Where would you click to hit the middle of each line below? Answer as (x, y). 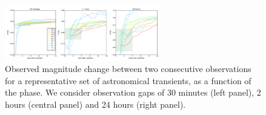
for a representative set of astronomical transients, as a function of (128, 80)
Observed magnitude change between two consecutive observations (128, 69)
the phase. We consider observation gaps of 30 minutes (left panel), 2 (133, 92)
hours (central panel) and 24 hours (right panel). (95, 104)
